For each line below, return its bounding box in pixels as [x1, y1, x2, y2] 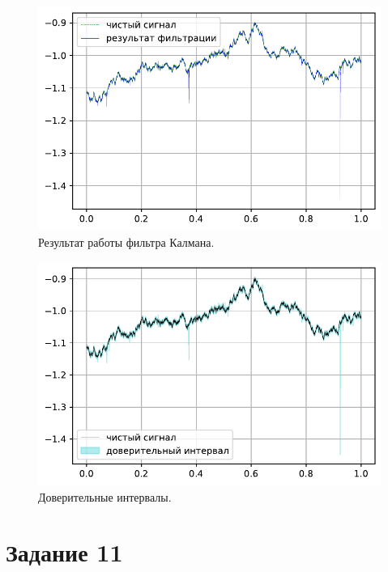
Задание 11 [6, 536, 123, 569]
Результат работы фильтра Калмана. [38, 233, 215, 250]
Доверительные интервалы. [38, 488, 172, 505]
